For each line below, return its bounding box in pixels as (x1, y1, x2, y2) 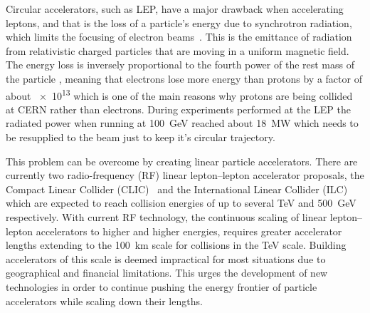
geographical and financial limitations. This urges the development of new (6, 265, 328, 280)
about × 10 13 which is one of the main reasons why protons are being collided (6, 86, 353, 103)
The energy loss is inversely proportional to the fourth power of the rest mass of (6, 57, 355, 72)
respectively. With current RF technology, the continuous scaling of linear (6, 209, 327, 224)
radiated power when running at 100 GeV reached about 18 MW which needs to (6, 116, 359, 130)
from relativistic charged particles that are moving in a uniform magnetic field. (6, 43, 349, 58)
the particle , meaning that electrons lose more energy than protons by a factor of (6, 71, 362, 86)
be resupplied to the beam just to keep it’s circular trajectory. (6, 130, 275, 144)
